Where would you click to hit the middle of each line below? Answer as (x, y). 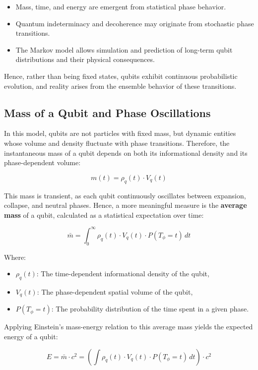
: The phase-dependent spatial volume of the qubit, (115, 292)
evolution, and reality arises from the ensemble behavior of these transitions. (120, 86)
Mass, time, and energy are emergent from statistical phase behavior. (121, 6)
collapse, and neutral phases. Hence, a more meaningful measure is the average (126, 205)
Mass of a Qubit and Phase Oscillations (107, 112)
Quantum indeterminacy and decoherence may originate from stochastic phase (135, 23)
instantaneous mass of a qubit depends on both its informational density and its (126, 153)
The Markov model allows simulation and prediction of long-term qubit (124, 49)
